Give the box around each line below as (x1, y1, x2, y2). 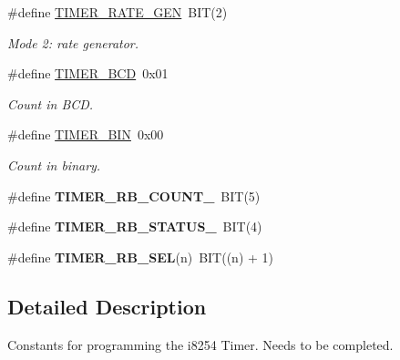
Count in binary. (7, 155, 101, 174)
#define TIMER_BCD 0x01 (7, 64, 169, 83)
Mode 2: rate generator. (7, 33, 139, 52)
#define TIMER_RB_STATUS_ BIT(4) (7, 217, 262, 236)
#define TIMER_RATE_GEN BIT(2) (7, 3, 228, 21)
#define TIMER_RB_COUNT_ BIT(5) (7, 186, 261, 205)
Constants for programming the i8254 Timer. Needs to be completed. (7, 334, 394, 354)
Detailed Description (7, 292, 207, 320)
